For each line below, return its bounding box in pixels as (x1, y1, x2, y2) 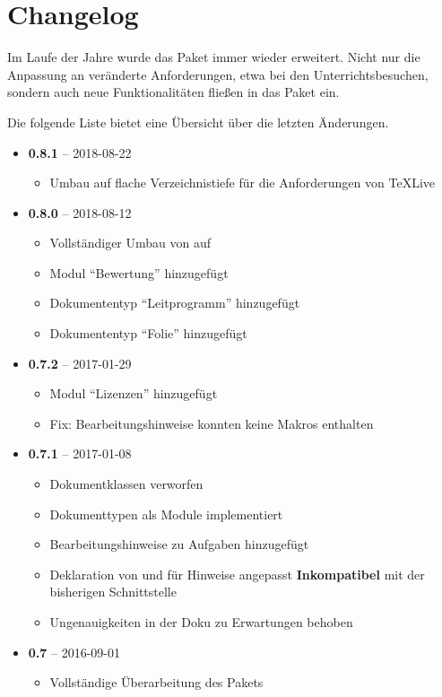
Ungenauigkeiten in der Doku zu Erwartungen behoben (49, 613, 353, 631)
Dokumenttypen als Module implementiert (49, 504, 283, 523)
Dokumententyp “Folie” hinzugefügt (49, 324, 247, 343)
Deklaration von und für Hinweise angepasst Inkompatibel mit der (49, 564, 425, 583)
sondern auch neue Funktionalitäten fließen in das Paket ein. (7, 83, 340, 101)
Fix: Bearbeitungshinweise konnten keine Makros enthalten (49, 414, 374, 432)
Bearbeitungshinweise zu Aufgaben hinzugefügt (49, 535, 309, 553)
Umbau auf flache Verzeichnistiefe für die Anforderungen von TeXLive (49, 173, 435, 192)
